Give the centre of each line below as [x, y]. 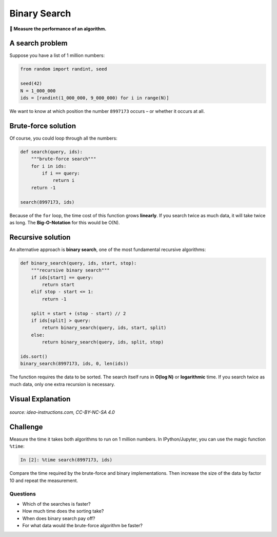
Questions [23, 494]
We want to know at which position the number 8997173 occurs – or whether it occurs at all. [107, 111]
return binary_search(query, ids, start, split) [104, 328]
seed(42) [31, 84]
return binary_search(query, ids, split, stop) [103, 342]
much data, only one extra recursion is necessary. [62, 384]
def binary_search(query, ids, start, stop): [78, 263]
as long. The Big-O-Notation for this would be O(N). [65, 222]
